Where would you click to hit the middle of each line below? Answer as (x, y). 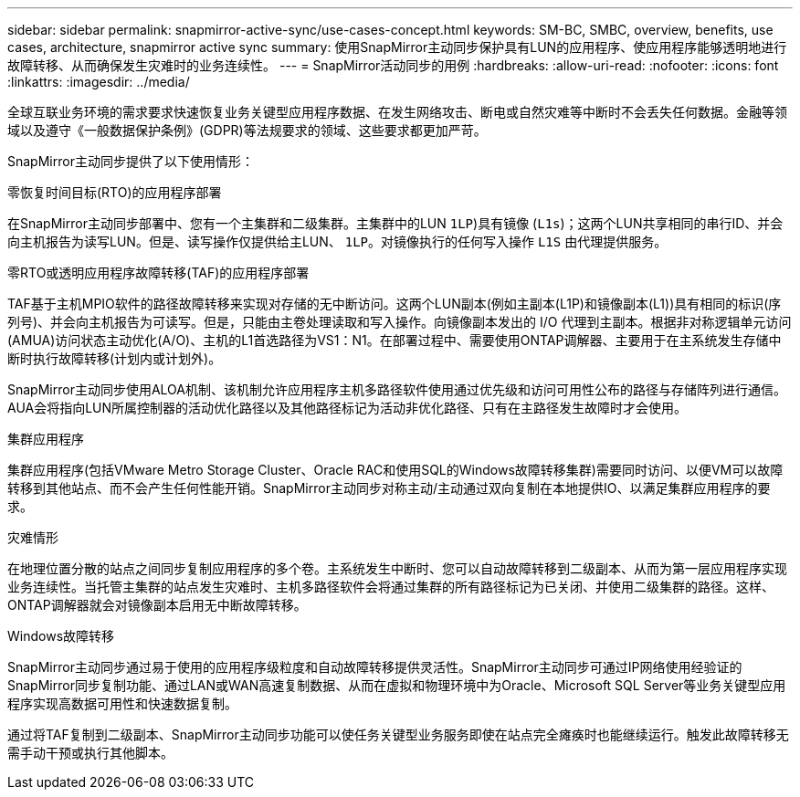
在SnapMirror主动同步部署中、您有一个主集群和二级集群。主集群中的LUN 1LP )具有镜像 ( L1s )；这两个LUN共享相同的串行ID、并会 (395, 223)
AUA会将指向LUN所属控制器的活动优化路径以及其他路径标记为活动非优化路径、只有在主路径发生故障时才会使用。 (347, 408)
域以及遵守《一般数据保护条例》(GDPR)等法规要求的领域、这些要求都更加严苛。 (247, 130)
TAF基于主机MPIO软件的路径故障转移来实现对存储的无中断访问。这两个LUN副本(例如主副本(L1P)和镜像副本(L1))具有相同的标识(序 (395, 304)
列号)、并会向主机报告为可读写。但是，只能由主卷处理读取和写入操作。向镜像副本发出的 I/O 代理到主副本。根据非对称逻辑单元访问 (400, 322)
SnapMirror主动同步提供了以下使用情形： (131, 161)
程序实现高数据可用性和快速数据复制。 (122, 703)
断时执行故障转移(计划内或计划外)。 (115, 358)
